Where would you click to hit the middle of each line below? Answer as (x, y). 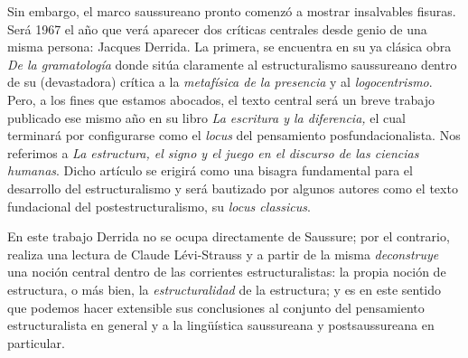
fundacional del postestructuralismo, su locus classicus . (159, 206)
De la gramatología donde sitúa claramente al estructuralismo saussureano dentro (232, 64)
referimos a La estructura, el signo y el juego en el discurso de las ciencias (213, 152)
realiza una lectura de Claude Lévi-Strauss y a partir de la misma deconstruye (223, 254)
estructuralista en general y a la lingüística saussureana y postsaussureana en (221, 325)
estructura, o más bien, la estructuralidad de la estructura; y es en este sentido (225, 289)
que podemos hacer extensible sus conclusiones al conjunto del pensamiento (216, 307)
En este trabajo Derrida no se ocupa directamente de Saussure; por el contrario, (229, 236)
